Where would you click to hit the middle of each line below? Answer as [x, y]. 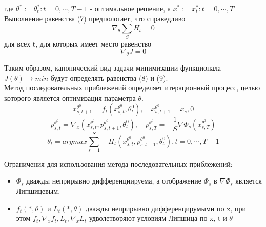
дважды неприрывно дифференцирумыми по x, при [166, 208]
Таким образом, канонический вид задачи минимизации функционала [112, 67]
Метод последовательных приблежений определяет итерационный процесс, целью [132, 88]
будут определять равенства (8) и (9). [109, 77]
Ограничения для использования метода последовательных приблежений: [118, 163]
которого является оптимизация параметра [70, 97]
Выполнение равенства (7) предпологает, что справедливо [95, 18]
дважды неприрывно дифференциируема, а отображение [114, 181]
